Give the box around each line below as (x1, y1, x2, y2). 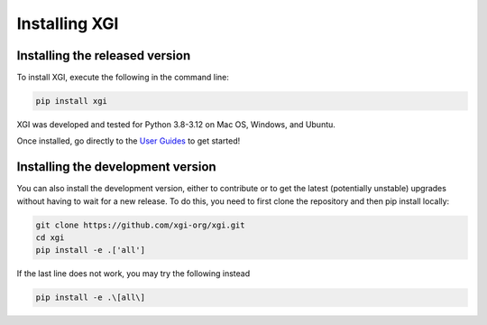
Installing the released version (16, 48, 191, 63)
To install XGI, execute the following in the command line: (16, 72, 230, 83)
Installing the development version (16, 159, 216, 175)
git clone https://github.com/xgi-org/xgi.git (35, 219, 245, 230)
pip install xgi (35, 96, 108, 107)
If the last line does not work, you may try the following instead (16, 268, 251, 279)
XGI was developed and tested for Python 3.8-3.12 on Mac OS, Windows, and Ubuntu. (16, 119, 335, 130)
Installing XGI (16, 14, 119, 33)
